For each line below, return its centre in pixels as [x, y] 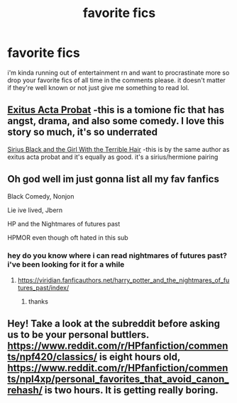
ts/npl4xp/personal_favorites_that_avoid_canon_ [118, 379]
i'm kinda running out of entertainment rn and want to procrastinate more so [118, 72]
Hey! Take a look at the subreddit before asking [114, 324]
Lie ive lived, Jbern [35, 210]
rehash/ [25, 391]
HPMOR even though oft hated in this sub [68, 237]
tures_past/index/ [43, 287]
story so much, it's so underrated [83, 132]
